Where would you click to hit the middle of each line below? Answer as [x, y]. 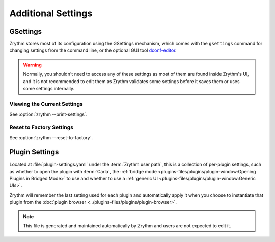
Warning [32, 65]
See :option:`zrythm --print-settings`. [48, 114]
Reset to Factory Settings [42, 127]
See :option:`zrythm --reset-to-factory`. [51, 138]
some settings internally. [49, 89]
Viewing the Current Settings [46, 104]
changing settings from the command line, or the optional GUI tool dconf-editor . [93, 50]
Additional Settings [51, 13]
